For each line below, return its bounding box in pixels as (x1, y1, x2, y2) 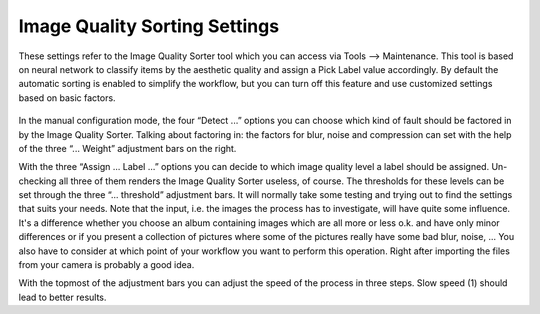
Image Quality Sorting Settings (18, 15, 280, 37)
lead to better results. (18, 291, 107, 303)
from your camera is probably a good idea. (18, 259, 195, 271)
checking (18, 175, 57, 187)
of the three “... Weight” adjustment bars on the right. (18, 142, 237, 154)
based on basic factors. (18, 91, 116, 104)
